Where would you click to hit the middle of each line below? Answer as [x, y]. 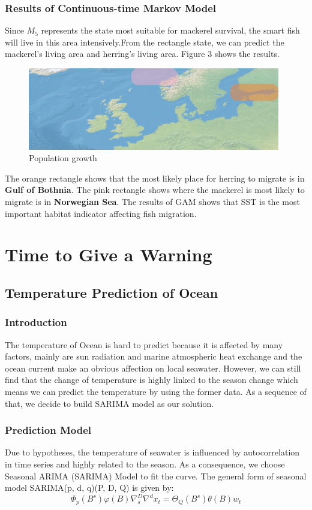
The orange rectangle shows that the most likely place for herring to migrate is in [155, 178]
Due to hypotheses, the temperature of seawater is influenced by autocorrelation [152, 452]
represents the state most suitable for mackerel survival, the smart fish [170, 30]
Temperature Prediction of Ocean [112, 292]
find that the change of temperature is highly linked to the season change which [151, 380]
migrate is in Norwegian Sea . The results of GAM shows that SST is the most [152, 201]
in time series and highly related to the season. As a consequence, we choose [145, 464]
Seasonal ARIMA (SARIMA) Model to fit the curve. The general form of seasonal [156, 476]
